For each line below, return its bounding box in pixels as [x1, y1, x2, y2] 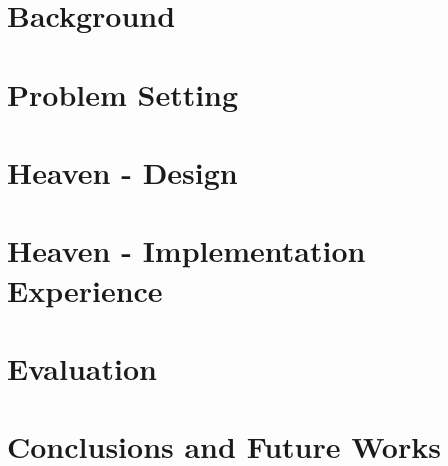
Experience [7, 269, 163, 310]
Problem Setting [7, 73, 239, 114]
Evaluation [7, 347, 157, 388]
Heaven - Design [7, 151, 238, 192]
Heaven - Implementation [7, 230, 366, 271]
